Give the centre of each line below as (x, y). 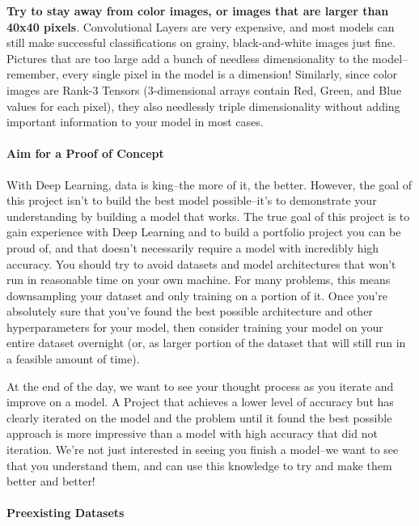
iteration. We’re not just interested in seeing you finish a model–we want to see (203, 450)
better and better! (51, 481)
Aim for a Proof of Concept (85, 153)
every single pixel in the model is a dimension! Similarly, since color (230, 74)
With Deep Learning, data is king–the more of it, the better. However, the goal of (209, 184)
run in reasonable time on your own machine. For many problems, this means (199, 280)
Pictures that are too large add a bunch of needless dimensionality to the (188, 58)
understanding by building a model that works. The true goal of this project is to (208, 216)
